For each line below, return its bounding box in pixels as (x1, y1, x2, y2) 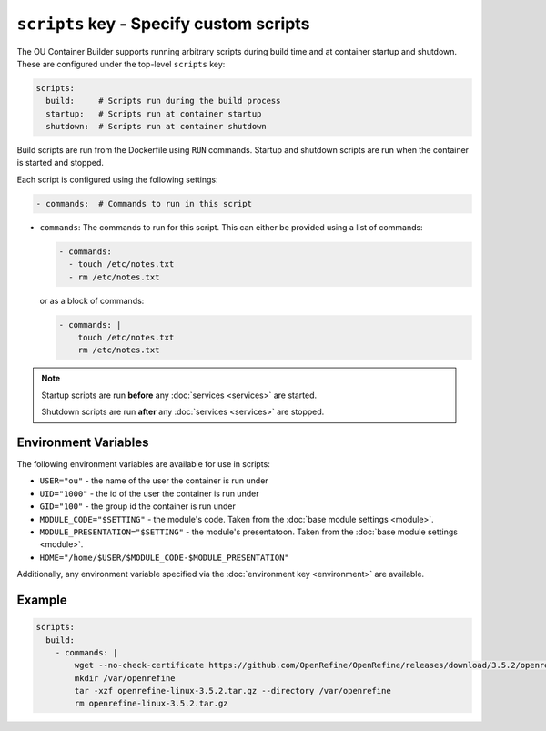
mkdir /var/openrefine (74, 673, 177, 683)
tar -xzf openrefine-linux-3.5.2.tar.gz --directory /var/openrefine (74, 685, 391, 696)
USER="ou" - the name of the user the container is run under (39, 475, 268, 486)
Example (16, 592, 67, 607)
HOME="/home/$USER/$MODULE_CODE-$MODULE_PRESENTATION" (39, 552, 290, 563)
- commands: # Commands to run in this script (35, 198, 252, 208)
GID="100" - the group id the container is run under (39, 501, 237, 512)
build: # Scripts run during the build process (45, 96, 281, 107)
